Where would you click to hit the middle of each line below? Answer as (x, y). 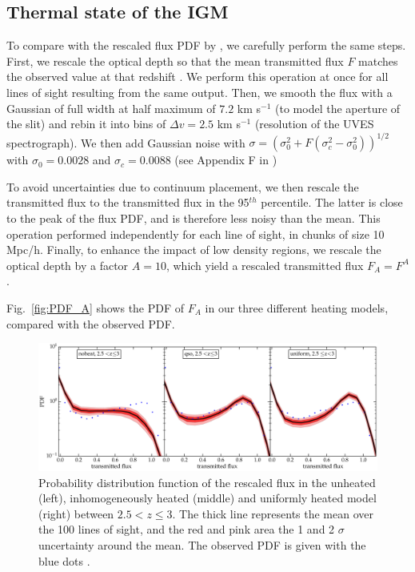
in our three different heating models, (297, 308)
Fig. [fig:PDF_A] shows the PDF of (96, 308)
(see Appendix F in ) (226, 160)
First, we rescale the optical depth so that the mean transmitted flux (175, 60)
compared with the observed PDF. (91, 323)
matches (378, 60)
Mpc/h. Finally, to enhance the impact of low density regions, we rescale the (194, 250)
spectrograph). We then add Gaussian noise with (126, 142)
